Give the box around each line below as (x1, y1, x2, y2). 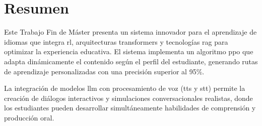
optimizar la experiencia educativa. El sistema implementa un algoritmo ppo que (4, 46, 253, 57)
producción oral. (4, 112, 54, 122)
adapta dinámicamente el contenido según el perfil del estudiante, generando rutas (4, 56, 258, 66)
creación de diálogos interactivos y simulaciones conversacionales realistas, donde (4, 92, 253, 103)
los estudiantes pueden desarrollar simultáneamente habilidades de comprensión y (4, 102, 256, 113)
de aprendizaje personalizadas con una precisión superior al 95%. (4, 66, 205, 76)
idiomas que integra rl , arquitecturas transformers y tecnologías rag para (4, 36, 228, 47)
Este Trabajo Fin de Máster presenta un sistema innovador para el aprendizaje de (4, 27, 257, 37)
